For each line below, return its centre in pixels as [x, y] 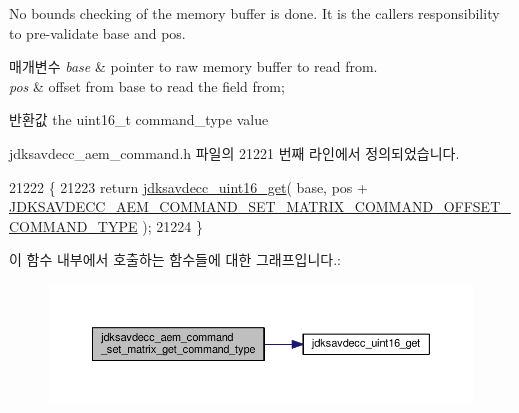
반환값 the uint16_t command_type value [139, 119]
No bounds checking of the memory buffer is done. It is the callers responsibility [254, 13]
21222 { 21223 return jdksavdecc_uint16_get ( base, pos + [188, 186]
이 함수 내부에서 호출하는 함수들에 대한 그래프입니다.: [175, 259]
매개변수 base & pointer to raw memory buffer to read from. [193, 66]
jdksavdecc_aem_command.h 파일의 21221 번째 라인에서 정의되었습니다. [234, 152]
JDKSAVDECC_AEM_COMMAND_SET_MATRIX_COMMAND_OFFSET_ [260, 206]
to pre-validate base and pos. [97, 32]
